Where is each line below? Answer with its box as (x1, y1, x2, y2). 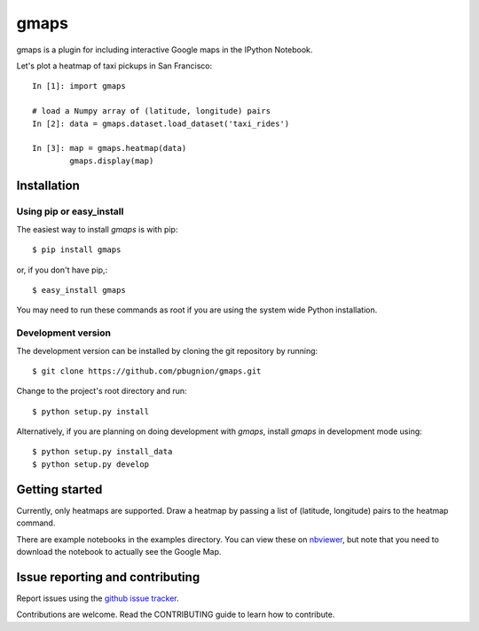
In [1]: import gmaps (32, 81, 126, 91)
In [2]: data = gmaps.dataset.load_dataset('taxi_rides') (32, 118, 290, 129)
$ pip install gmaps (32, 245, 122, 255)
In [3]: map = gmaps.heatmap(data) (32, 143, 187, 154)
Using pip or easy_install (16, 205, 124, 217)
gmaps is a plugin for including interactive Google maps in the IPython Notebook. (16, 44, 313, 55)
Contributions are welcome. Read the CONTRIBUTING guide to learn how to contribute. (16, 609, 335, 620)
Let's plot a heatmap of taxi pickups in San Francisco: (16, 60, 213, 71)
